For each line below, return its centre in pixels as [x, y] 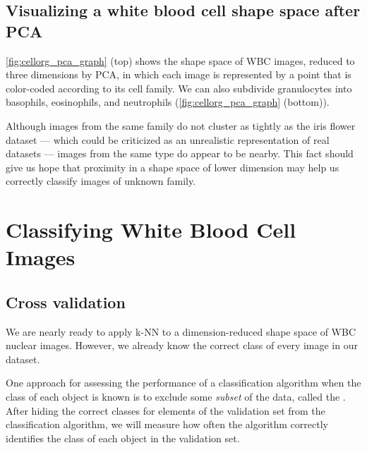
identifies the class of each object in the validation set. [123, 438]
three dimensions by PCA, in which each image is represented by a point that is [179, 74]
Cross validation [66, 302]
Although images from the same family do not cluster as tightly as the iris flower [181, 125]
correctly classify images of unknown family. [101, 181]
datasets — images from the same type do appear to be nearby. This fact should [180, 153]
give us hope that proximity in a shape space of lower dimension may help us [173, 167]
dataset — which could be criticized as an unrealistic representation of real [168, 139]
